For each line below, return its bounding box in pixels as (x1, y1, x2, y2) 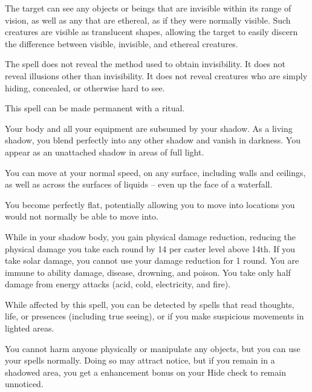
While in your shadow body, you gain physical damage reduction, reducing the (5, 230, 296, 243)
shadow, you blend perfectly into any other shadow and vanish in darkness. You (5, 134, 301, 146)
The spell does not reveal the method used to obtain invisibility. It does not (5, 57, 285, 70)
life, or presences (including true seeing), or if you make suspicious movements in (5, 310, 304, 322)
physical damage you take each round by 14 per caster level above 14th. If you (5, 242, 296, 255)
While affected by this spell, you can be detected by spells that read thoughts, (5, 298, 294, 310)
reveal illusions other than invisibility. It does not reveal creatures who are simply (5, 69, 308, 82)
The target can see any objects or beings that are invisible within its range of (5, 2, 291, 14)
